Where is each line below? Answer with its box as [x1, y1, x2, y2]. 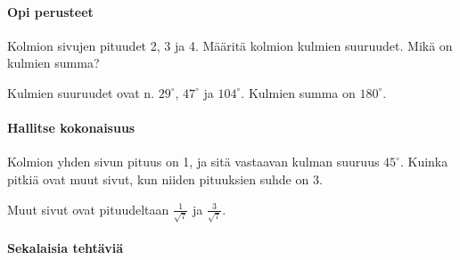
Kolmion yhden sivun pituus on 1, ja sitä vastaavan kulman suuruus [7, 152, 380, 171]
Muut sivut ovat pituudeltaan [7, 199, 169, 218]
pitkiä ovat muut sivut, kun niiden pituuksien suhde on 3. [7, 169, 323, 188]
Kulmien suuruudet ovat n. [7, 83, 155, 102]
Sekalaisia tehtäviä [7, 238, 123, 256]
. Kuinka [399, 152, 448, 171]
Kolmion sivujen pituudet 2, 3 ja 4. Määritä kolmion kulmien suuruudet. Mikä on [7, 36, 453, 54]
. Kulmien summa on [241, 83, 356, 102]
